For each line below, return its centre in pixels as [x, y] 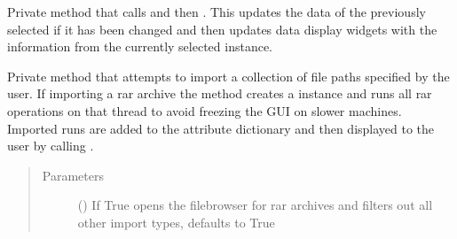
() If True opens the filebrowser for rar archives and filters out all [255, 205]
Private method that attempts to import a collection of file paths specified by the [228, 76]
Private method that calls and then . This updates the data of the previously [217, 12]
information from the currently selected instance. [140, 46]
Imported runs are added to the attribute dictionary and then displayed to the [221, 128]
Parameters [73, 175]
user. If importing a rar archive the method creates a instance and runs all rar [220, 93]
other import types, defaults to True [176, 222]
